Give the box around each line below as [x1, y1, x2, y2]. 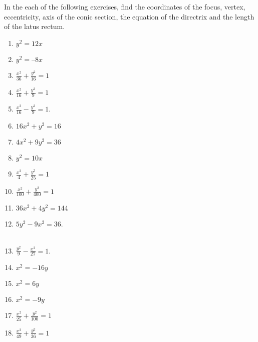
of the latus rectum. [4, 21, 65, 31]
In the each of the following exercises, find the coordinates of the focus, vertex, [4, 1, 245, 11]
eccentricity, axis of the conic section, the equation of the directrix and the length [4, 11, 254, 21]
